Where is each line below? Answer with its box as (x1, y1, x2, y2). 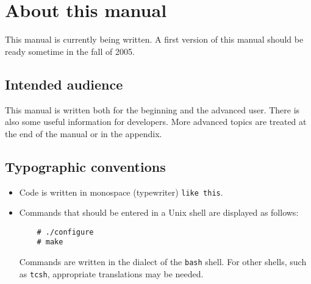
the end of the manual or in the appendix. (5, 127, 162, 140)
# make (37, 238, 63, 247)
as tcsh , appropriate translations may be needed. (19, 267, 204, 280)
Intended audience (5, 74, 123, 93)
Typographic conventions (5, 157, 166, 176)
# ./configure (37, 227, 94, 236)
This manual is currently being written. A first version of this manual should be (5, 33, 304, 46)
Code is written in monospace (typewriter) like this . (19, 185, 223, 198)
